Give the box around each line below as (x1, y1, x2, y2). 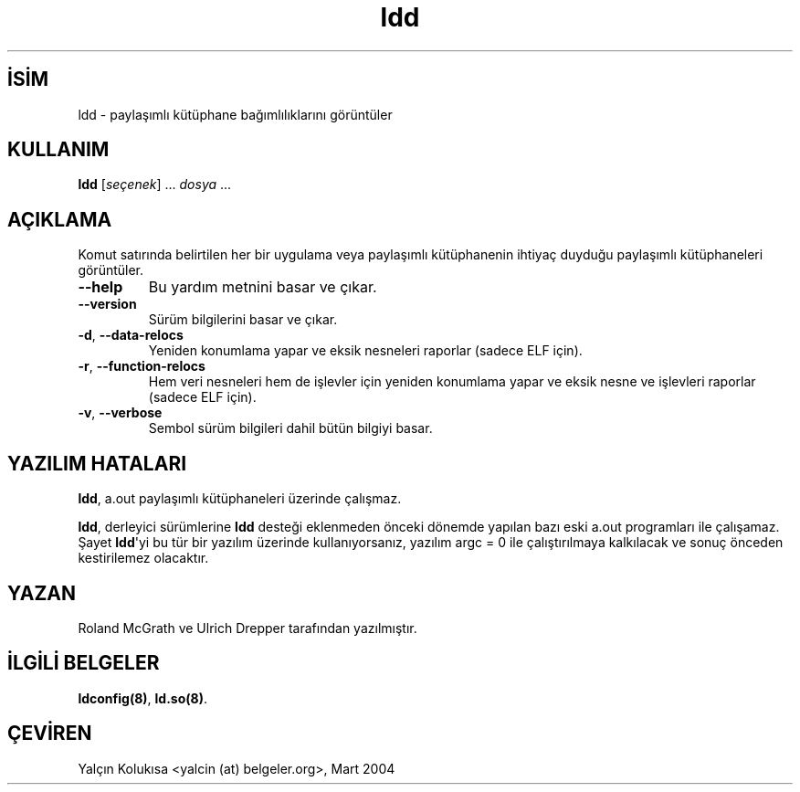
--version (78, 296, 137, 312)
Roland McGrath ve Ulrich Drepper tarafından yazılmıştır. (78, 619, 417, 636)
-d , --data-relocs (78, 327, 184, 343)
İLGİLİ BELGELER (7, 651, 160, 675)
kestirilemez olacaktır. (78, 550, 209, 566)
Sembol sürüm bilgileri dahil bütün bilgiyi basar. (148, 420, 433, 437)
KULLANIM (7, 138, 110, 162)
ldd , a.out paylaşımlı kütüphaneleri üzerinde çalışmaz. (78, 491, 402, 507)
